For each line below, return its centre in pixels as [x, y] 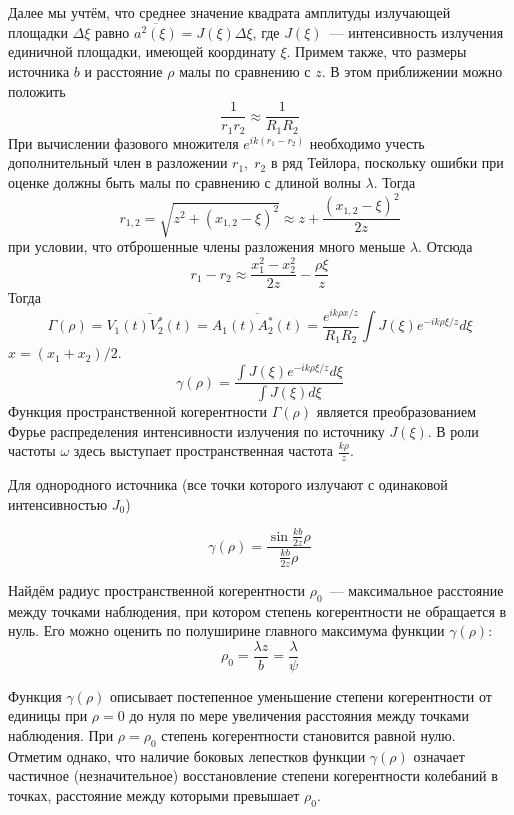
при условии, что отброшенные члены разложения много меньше [207, 246]
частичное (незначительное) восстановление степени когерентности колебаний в [253, 775]
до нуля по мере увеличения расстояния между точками [299, 715]
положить [37, 90]
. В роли [453, 430]
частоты [32, 450]
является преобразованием [396, 410]
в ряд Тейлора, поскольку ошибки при [387, 162]
